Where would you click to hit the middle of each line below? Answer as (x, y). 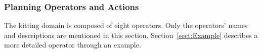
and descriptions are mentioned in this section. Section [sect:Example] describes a (131, 35)
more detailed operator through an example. (73, 45)
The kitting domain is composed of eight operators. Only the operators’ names (126, 25)
